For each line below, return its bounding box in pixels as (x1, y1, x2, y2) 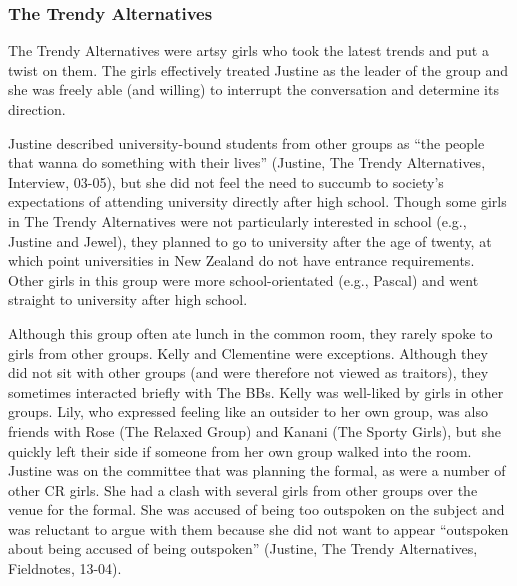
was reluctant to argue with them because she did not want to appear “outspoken (8, 518, 509, 539)
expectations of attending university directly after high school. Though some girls (8, 191, 507, 212)
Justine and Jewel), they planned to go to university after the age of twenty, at (8, 230, 492, 251)
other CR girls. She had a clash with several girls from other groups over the (8, 479, 478, 500)
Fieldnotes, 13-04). (8, 558, 122, 579)
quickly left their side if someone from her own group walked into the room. (8, 440, 472, 461)
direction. (8, 99, 66, 119)
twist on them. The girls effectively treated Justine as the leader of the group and (8, 59, 508, 80)
